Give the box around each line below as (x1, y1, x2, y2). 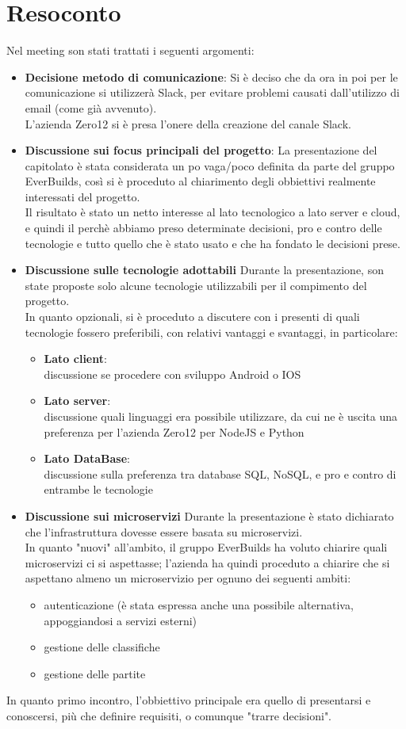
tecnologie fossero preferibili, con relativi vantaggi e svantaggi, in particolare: (25, 323, 398, 340)
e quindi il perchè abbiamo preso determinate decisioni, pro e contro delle (25, 219, 382, 236)
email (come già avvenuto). (25, 99, 157, 116)
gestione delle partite (44, 665, 146, 681)
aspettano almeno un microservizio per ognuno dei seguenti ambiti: (25, 570, 351, 586)
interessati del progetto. (25, 188, 140, 204)
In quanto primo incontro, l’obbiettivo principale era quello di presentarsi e (6, 692, 371, 708)
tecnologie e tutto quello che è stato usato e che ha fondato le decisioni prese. (25, 235, 400, 251)
